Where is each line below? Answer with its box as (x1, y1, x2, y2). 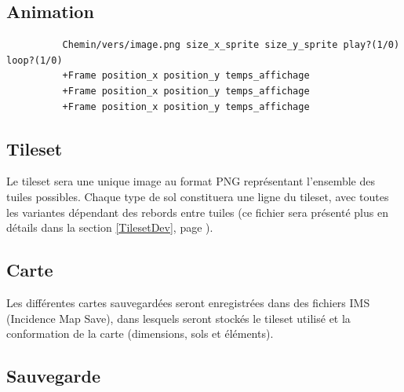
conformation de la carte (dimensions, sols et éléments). (6, 325, 274, 342)
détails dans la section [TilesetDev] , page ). (6, 219, 213, 236)
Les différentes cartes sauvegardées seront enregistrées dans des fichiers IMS (6, 294, 370, 310)
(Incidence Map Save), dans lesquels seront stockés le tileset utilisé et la (6, 310, 351, 326)
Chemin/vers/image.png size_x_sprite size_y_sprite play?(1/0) (62, 39, 400, 51)
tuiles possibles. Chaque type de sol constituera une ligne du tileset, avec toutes (6, 188, 389, 204)
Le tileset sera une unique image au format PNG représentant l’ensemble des (6, 173, 375, 189)
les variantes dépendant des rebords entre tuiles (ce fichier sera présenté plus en (6, 203, 388, 220)
